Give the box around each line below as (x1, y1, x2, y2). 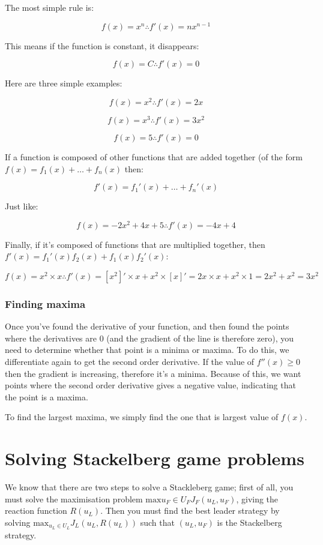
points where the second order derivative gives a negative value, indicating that (5, 379, 296, 391)
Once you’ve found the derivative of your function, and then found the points (5, 320, 289, 333)
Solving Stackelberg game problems (5, 446, 304, 471)
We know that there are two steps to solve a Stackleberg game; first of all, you (5, 481, 294, 493)
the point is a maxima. (5, 390, 88, 403)
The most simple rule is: (5, 1, 94, 13)
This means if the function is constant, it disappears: (5, 39, 199, 52)
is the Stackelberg (217, 516, 282, 528)
